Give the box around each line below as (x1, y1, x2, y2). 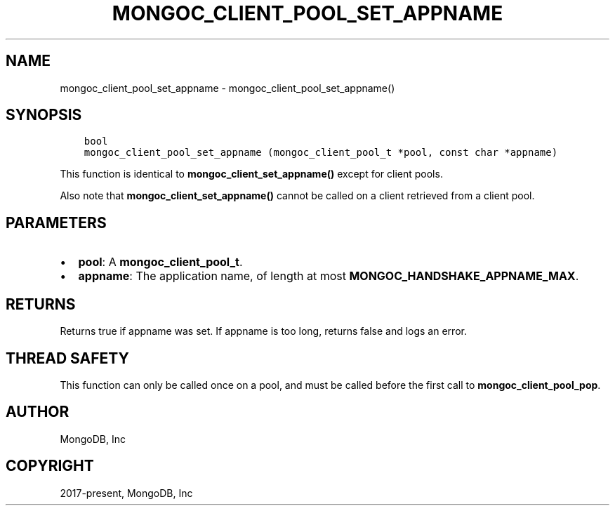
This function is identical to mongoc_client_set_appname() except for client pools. (60, 168, 443, 180)
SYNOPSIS (6, 106, 82, 124)
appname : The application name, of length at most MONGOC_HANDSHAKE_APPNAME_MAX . (78, 269, 579, 284)
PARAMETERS (6, 213, 107, 232)
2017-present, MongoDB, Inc (60, 486, 193, 499)
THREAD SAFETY (6, 349, 129, 367)
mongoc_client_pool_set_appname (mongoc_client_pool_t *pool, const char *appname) (84, 147, 558, 159)
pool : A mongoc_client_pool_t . (78, 255, 243, 270)
